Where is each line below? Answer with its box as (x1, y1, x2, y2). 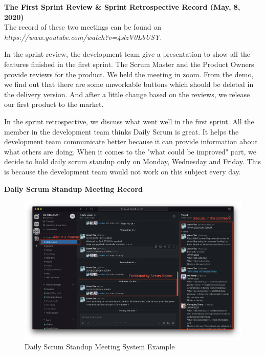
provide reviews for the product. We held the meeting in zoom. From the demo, (4, 69, 254, 79)
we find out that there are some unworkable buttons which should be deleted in (4, 79, 254, 90)
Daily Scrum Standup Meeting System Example (25, 341, 175, 352)
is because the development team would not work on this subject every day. (4, 166, 241, 176)
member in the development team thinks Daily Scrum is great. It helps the (4, 126, 239, 137)
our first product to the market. (4, 99, 104, 109)
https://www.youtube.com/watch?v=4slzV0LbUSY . (4, 31, 162, 42)
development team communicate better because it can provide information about (4, 136, 258, 147)
